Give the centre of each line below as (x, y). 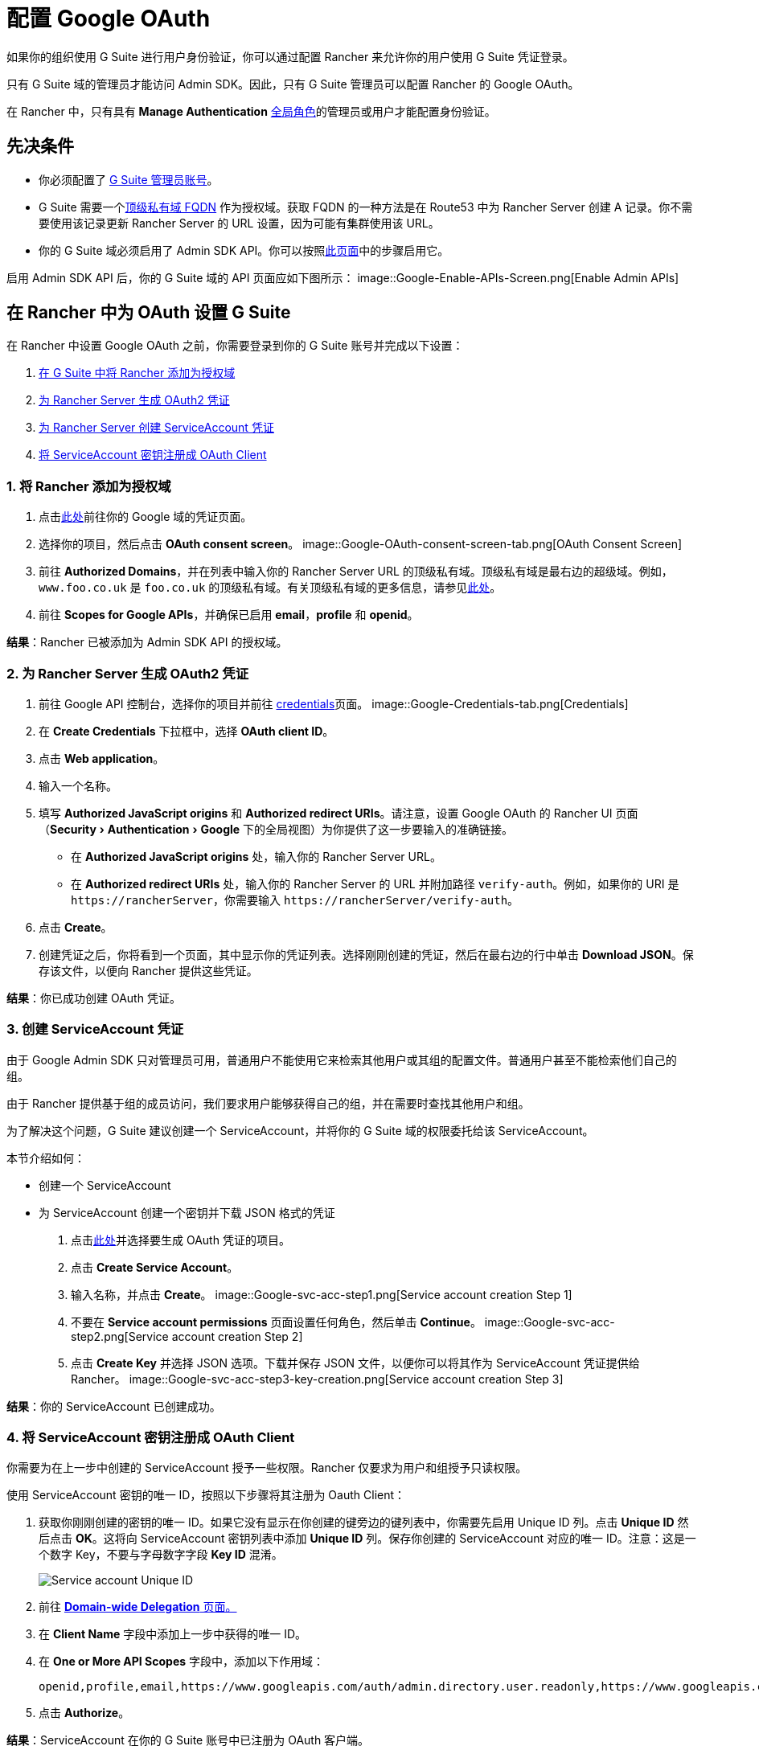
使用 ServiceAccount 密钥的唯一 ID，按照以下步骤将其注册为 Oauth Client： (206, 1495)
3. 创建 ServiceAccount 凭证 (95, 1029)
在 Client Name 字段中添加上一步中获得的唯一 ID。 (173, 1634)
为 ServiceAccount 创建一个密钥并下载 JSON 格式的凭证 (187, 1212)
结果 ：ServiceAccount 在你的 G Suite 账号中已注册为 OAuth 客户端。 (188, 1740)
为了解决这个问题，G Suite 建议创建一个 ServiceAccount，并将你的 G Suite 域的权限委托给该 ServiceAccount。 (300, 1130)
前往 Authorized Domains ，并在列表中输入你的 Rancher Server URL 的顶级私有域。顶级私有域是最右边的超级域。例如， (356, 572)
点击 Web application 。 (102, 758)
